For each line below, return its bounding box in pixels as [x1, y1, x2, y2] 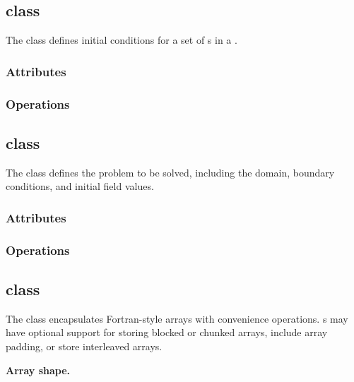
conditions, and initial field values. [6, 179, 154, 193]
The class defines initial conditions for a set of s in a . [6, 32, 237, 47]
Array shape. [6, 362, 71, 377]
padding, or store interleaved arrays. [6, 338, 163, 353]
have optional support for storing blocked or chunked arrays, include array [6, 325, 328, 340]
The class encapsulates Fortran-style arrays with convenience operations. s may [6, 311, 348, 326]
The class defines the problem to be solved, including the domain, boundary [6, 165, 335, 179]
